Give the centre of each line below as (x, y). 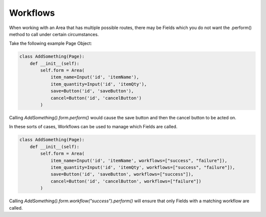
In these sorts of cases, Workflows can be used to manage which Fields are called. (93, 127)
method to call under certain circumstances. (54, 34)
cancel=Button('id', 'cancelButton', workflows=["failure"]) (126, 181)
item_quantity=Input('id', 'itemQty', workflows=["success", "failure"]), (143, 167)
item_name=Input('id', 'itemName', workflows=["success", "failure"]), (139, 161)
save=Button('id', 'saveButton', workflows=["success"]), (122, 174)
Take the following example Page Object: (50, 43)
